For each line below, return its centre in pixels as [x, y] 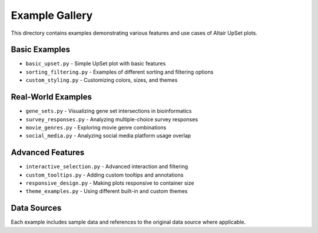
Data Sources [36, 208]
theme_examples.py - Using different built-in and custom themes [107, 191]
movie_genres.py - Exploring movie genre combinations [96, 127]
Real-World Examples [52, 97]
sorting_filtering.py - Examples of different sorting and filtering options [120, 72]
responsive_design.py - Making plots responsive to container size [110, 183]
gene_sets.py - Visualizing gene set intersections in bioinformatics [109, 111]
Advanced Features [48, 153]
